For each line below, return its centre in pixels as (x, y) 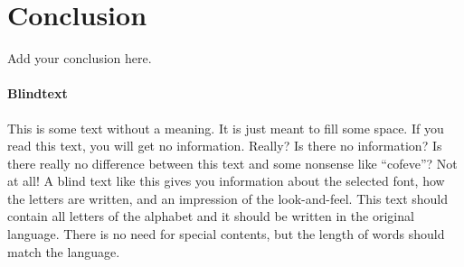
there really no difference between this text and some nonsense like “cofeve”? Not (232, 163)
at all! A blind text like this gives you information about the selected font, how (226, 181)
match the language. (64, 251)
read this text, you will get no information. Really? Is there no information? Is (225, 146)
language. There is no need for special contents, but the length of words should (226, 234)
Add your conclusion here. (80, 58)
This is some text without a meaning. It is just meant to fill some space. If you (226, 128)
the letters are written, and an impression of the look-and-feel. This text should (228, 198)
